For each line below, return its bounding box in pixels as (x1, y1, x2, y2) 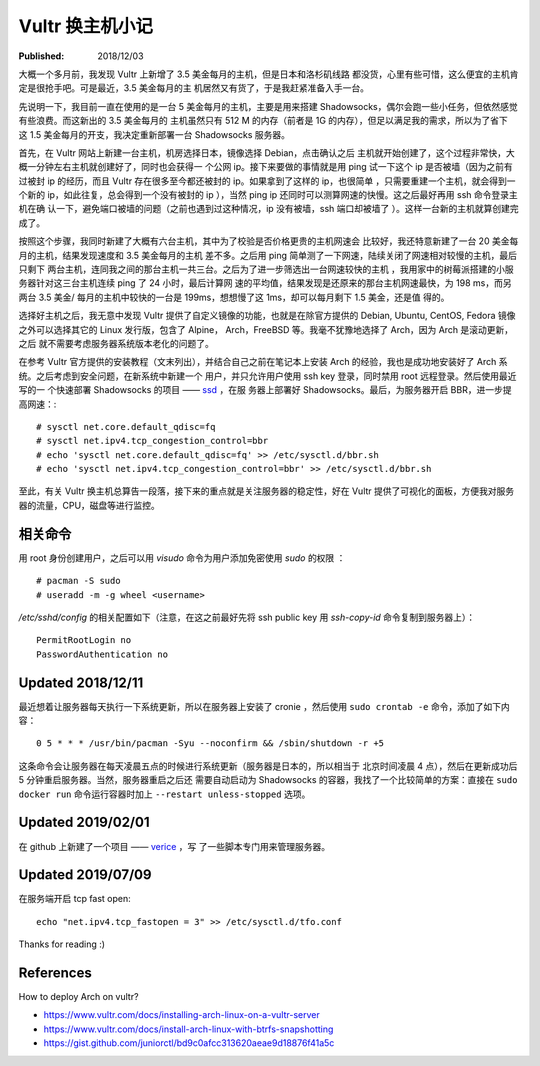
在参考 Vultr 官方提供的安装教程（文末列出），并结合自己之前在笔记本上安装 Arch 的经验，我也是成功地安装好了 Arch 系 (18, 356, 508, 368)
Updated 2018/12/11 (18, 674, 144, 691)
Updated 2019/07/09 (18, 866, 152, 884)
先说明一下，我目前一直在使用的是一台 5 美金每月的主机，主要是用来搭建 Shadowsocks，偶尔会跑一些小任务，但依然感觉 (18, 100, 519, 112)
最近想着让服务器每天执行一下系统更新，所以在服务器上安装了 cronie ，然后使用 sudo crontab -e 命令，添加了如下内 (18, 700, 510, 712)
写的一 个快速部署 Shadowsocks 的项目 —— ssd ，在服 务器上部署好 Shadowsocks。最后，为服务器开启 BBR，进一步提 (18, 384, 512, 396)
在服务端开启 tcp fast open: (18, 893, 132, 905)
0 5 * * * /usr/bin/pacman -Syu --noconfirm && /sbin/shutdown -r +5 (36, 738, 385, 749)
